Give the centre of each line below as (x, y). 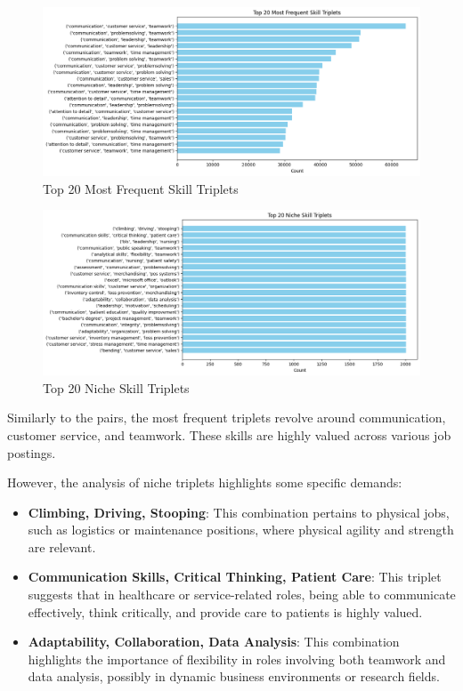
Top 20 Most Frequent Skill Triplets (141, 188)
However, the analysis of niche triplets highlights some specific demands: (205, 482)
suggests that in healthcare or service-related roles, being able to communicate (242, 595)
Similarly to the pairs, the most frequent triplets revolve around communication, (227, 418)
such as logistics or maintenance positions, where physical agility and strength (241, 530)
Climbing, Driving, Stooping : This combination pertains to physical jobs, (239, 512)
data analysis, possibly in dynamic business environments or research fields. (234, 676)
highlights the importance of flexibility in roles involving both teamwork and (237, 659)
